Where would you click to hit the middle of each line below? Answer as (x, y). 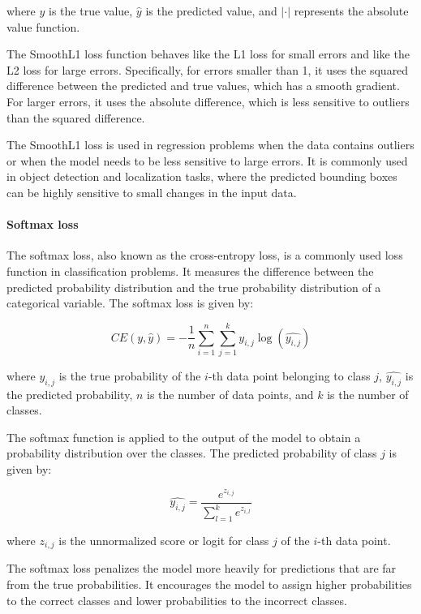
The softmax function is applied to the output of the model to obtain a (184, 437)
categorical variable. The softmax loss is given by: (130, 303)
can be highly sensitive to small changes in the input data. (152, 192)
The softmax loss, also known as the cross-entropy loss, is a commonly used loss (205, 255)
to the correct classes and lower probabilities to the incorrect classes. (177, 600)
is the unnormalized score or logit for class (164, 540)
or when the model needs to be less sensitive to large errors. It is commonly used (207, 160)
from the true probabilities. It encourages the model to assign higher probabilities (209, 584)
